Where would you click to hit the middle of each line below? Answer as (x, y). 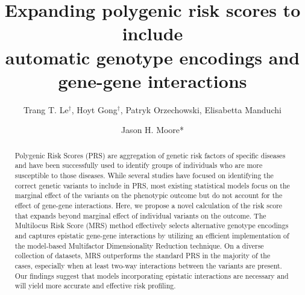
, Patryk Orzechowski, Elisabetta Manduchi (201, 109)
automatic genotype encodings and (152, 57)
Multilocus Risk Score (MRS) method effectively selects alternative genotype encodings (152, 225)
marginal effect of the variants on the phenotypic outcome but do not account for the (149, 195)
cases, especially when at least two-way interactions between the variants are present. (148, 265)
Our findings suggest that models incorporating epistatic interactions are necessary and (152, 275)
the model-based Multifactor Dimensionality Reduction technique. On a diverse (139, 245)
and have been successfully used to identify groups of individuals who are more (139, 165)
